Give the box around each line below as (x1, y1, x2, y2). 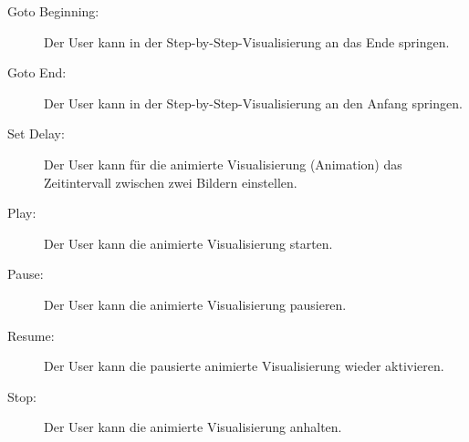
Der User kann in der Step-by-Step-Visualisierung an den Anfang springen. (44, 93, 463, 112)
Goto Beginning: (7, 2, 99, 20)
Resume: (7, 325, 55, 344)
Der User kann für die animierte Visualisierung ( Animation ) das (44, 154, 402, 173)
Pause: (7, 264, 44, 283)
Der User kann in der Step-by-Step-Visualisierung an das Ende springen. (44, 32, 450, 51)
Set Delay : (7, 124, 65, 143)
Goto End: (7, 63, 67, 82)
